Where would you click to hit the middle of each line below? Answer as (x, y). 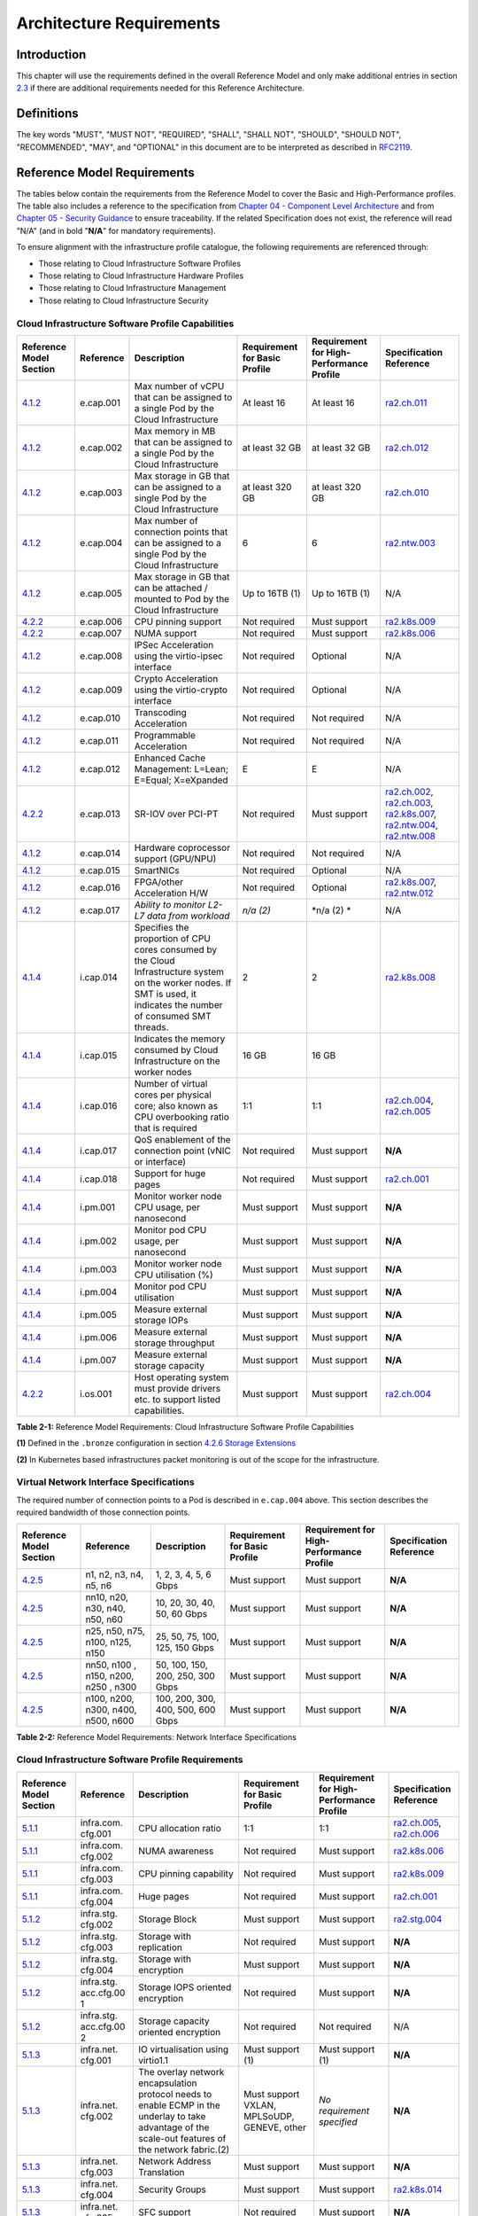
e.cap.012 (100, 769)
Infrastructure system (179, 971)
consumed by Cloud (176, 1049)
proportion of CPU (173, 938)
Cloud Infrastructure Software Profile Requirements (130, 1760)
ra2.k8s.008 (411, 977)
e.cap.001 (100, 402)
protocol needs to (175, 2094)
